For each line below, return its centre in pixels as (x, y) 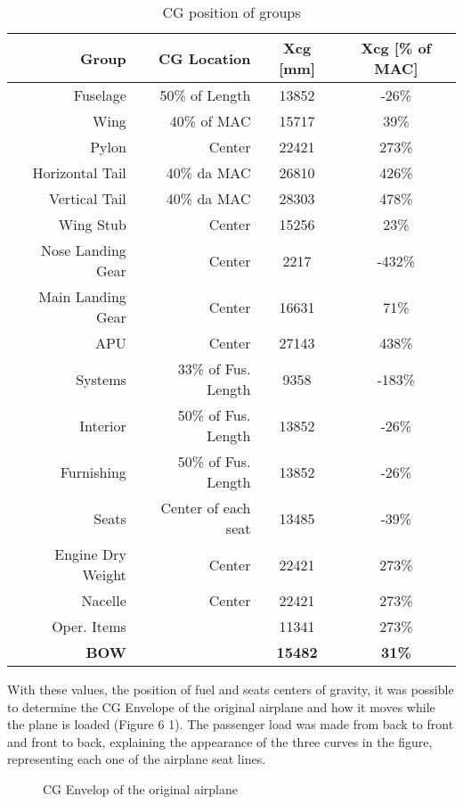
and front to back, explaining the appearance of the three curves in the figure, (220, 741)
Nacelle (104, 600)
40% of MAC (210, 121)
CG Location (204, 58)
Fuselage (100, 95)
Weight (104, 574)
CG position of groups (231, 12)
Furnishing (93, 472)
